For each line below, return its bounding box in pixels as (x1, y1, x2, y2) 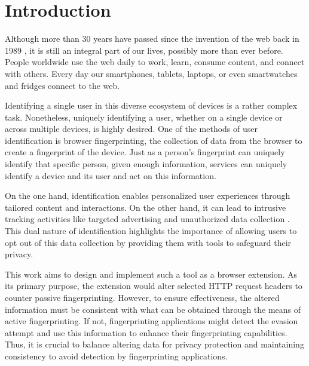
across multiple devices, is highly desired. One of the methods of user (5, 122, 258, 135)
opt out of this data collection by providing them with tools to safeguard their (5, 236, 292, 248)
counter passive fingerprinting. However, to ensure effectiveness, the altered (5, 291, 280, 303)
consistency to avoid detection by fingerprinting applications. (5, 349, 228, 362)
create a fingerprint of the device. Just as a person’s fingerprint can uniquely (5, 146, 285, 158)
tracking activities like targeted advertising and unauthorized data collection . (5, 213, 290, 225)
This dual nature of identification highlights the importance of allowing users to (5, 224, 297, 237)
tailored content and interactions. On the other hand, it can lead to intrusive (5, 201, 286, 213)
